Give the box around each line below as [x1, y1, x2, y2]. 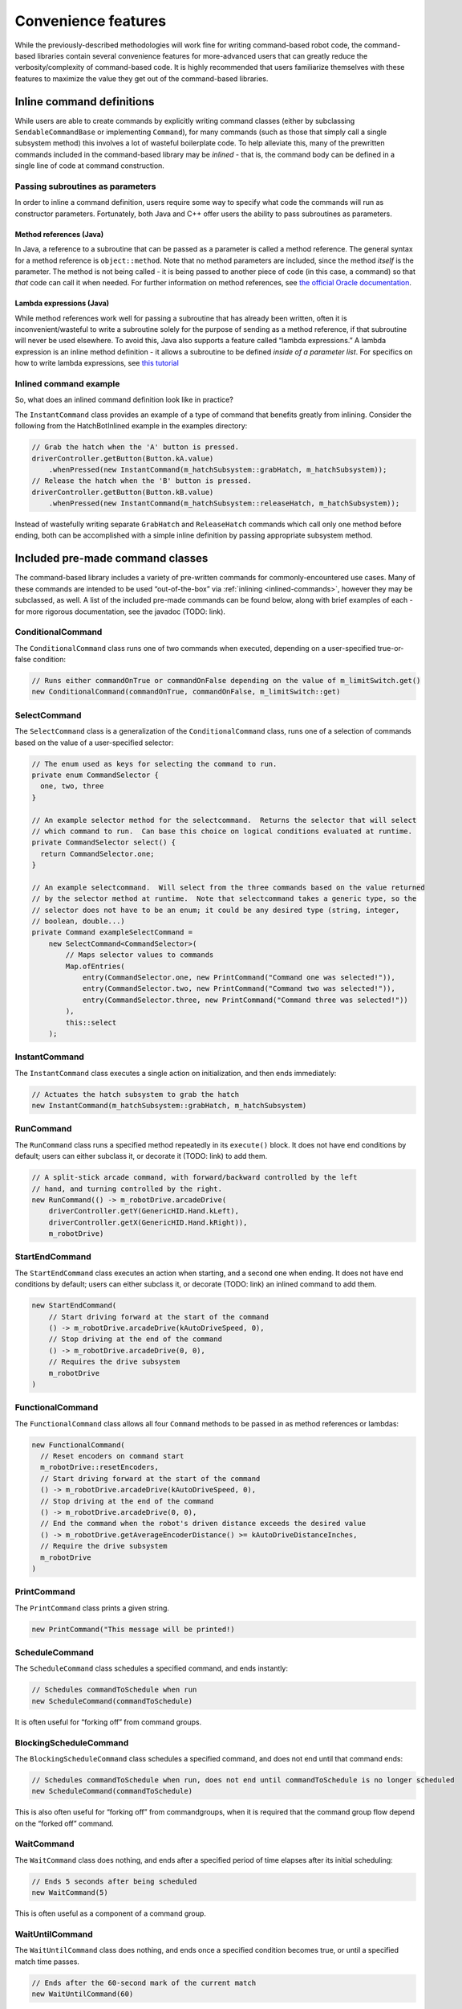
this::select [65, 1017, 117, 1027]
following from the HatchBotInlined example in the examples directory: [14, 421, 248, 431]
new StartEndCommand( [31, 1301, 117, 1310]
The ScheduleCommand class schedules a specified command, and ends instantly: [14, 1663, 289, 1673]
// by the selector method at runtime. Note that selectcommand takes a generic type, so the [31, 894, 417, 903]
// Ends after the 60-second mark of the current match [31, 1978, 257, 1987]
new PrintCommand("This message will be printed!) [31, 1624, 236, 1634]
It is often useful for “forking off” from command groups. [14, 1716, 202, 1727]
